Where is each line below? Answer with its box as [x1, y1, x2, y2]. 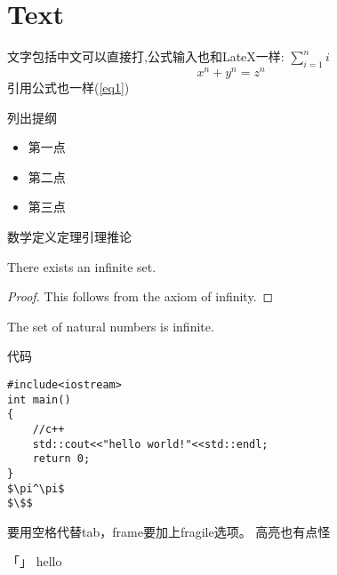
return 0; [32, 452, 91, 466]
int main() [7, 393, 71, 406]
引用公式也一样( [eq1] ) [7, 78, 130, 96]
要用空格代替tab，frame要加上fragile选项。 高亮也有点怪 [7, 522, 331, 540]
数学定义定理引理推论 [7, 227, 132, 245]
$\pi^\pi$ [7, 482, 65, 495]
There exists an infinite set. [7, 257, 156, 276]
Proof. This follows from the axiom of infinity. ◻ [7, 287, 274, 306]
